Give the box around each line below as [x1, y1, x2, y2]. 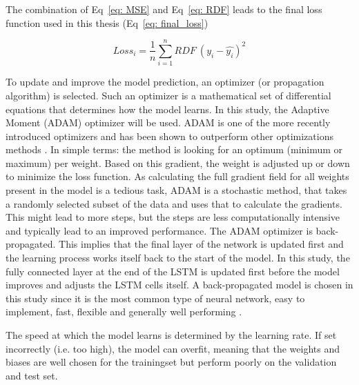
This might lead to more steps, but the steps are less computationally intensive [6, 210, 340, 224]
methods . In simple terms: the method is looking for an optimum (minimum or [6, 142, 343, 157]
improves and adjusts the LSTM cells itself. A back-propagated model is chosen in [6, 277, 353, 292]
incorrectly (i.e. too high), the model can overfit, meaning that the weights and [6, 341, 340, 355]
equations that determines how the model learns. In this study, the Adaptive [6, 101, 329, 116]
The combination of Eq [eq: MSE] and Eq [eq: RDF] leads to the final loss [6, 2, 322, 16]
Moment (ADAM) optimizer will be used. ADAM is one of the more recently [6, 115, 331, 130]
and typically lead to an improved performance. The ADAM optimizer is [6, 223, 313, 237]
